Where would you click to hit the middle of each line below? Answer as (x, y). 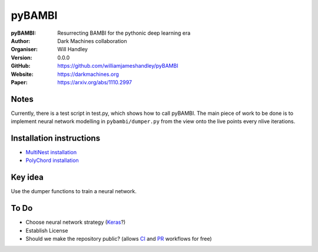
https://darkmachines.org (88, 74)
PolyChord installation (52, 160)
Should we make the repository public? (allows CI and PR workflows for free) (119, 239)
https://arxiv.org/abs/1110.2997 (95, 82)
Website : (22, 74)
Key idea (27, 178)
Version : (21, 57)
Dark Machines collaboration (92, 41)
